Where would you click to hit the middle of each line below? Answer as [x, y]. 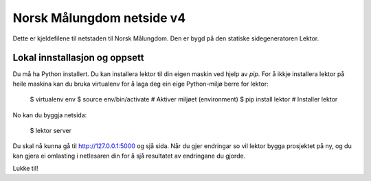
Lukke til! [25, 169]
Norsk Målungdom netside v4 [99, 18]
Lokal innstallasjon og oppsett [78, 58]
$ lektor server [51, 131]
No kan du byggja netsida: [50, 115]
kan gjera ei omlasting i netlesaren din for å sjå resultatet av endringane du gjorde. [129, 156]
